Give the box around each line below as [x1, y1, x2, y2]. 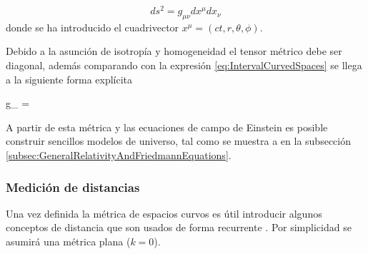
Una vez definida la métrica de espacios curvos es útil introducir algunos [6, 205, 322, 220]
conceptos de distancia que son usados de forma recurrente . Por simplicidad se [6, 220, 352, 235]
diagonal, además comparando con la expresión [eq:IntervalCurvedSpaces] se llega [6, 58, 362, 73]
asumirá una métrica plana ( [6, 234, 131, 249]
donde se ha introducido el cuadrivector [6, 19, 179, 34]
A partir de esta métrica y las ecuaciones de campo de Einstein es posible [6, 119, 328, 134]
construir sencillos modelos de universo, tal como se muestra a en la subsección [6, 133, 351, 148]
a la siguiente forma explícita [6, 71, 133, 86]
